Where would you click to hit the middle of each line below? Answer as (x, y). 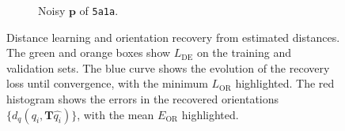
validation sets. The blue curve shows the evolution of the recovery (168, 67)
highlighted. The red (285, 83)
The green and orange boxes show (89, 52)
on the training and (244, 52)
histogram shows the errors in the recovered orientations (143, 99)
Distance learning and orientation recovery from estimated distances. (173, 37)
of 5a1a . (99, 10)
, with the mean (116, 114)
